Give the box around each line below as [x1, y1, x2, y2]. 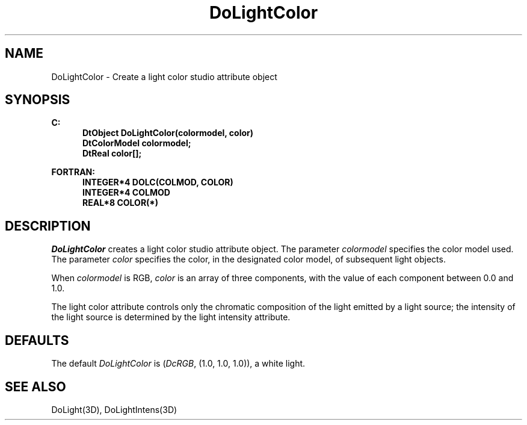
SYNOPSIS [5, 92, 70, 108]
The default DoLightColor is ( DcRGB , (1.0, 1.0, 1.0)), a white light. [51, 358, 306, 369]
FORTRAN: [51, 167, 95, 178]
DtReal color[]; [82, 148, 142, 159]
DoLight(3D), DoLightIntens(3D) [51, 404, 177, 415]
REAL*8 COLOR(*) [82, 197, 159, 208]
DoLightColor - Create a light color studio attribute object [51, 71, 277, 82]
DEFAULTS [5, 332, 69, 348]
